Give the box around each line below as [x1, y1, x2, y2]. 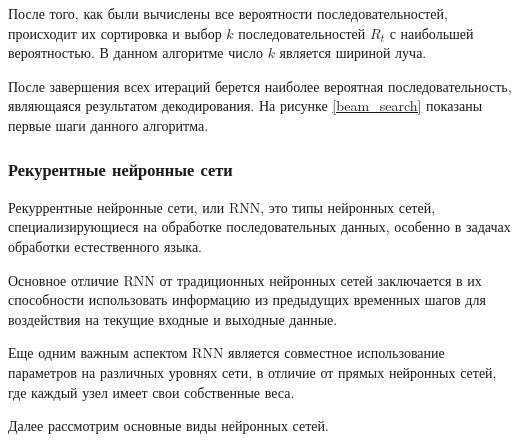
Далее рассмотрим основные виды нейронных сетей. [8, 415, 329, 436]
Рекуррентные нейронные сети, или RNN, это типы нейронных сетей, [8, 196, 436, 217]
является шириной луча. [279, 42, 427, 63]
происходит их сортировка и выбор [8, 22, 222, 43]
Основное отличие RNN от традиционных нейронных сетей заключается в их [8, 269, 482, 290]
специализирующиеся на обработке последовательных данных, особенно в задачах [8, 216, 511, 237]
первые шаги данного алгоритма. [8, 114, 209, 135]
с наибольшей [389, 22, 474, 43]
